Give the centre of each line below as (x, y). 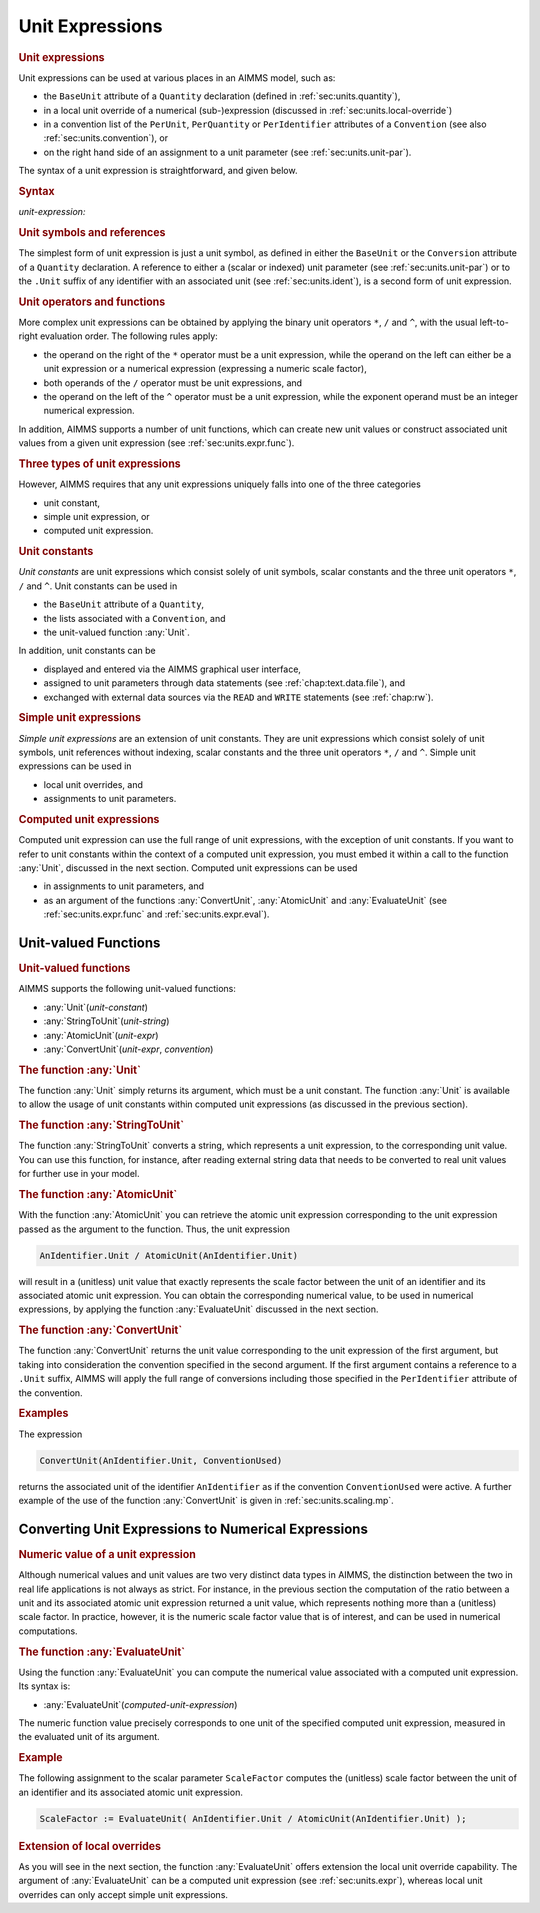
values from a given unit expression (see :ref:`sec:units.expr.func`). (156, 443)
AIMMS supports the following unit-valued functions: (127, 989)
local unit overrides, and (93, 784)
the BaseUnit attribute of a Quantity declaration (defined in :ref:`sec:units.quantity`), (222, 96)
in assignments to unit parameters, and (124, 886)
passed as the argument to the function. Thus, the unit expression (154, 1229)
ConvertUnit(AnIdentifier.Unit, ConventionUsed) (161, 1460)
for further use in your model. (79, 1174)
